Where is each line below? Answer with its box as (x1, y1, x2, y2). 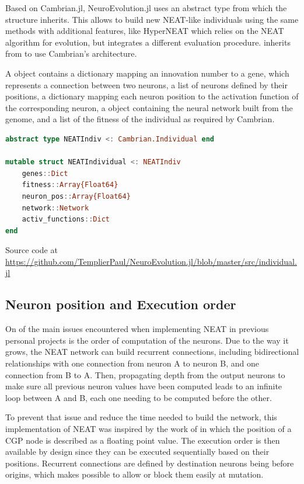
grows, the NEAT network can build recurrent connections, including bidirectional (5, 345, 299, 358)
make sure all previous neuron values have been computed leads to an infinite (5, 380, 282, 392)
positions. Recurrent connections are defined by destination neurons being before (5, 457, 294, 469)
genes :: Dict (22, 169, 68, 178)
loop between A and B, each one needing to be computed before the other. (5, 391, 272, 403)
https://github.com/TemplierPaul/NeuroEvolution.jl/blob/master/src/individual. (5, 255, 297, 267)
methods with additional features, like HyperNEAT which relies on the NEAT (5, 25, 284, 37)
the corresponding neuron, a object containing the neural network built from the (5, 101, 293, 113)
